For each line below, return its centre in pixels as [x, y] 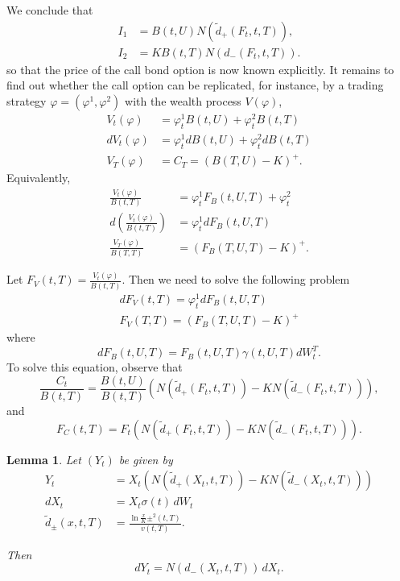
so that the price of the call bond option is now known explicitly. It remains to [200, 69]
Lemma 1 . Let [44, 459]
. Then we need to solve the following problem [236, 279]
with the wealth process [183, 100]
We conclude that [50, 10]
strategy [27, 100]
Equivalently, [39, 178]
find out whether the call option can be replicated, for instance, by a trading [195, 85]
